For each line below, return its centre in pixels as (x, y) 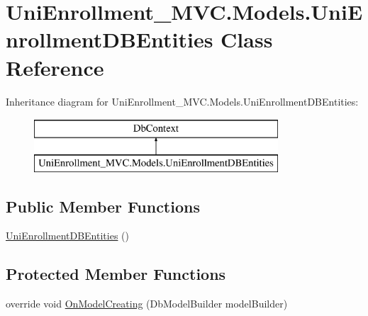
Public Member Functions (103, 206)
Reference (55, 67)
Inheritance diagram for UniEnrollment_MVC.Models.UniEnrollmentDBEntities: (182, 101)
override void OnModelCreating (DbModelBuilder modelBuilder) (147, 304)
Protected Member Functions (116, 274)
